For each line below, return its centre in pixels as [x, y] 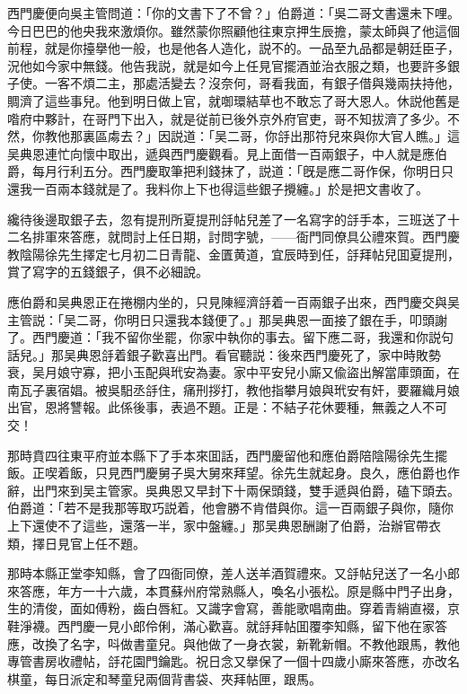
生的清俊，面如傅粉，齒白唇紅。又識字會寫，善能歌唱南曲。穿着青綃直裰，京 [233, 608]
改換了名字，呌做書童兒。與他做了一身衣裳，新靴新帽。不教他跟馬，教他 [246, 643]
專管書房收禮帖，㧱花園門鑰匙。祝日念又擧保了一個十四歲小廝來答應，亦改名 [233, 661]
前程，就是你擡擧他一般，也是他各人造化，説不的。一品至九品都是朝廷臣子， [233, 48]
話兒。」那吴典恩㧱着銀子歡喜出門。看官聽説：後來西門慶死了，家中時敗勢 [224, 354]
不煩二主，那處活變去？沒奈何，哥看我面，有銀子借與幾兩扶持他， [264, 83]
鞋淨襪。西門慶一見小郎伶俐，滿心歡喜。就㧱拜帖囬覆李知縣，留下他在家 [221, 626]
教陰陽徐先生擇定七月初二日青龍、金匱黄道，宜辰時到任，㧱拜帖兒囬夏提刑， [233, 254]
